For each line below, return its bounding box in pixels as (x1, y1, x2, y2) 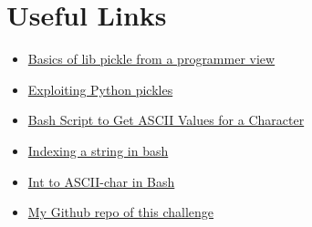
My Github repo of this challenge (27, 202, 214, 222)
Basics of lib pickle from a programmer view (27, 49, 276, 68)
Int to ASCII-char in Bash (27, 171, 175, 191)
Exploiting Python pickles (27, 79, 173, 98)
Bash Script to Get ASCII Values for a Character (27, 110, 305, 129)
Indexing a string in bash (27, 140, 169, 160)
